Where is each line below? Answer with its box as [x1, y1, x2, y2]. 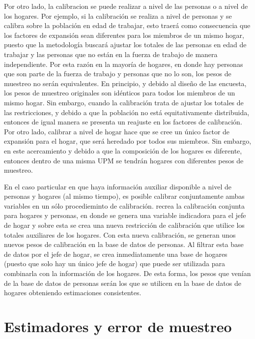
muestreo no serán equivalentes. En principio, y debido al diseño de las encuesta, [4, 78, 247, 88]
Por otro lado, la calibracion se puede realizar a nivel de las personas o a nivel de [4, 1, 248, 11]
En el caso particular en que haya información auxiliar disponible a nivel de [4, 181, 231, 191]
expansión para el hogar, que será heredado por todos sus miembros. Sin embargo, [4, 136, 252, 146]
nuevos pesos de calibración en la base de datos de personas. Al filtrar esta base [4, 239, 244, 249]
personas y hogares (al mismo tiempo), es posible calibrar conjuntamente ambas [4, 191, 245, 201]
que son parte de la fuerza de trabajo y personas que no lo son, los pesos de [4, 68, 231, 79]
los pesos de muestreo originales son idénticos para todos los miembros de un [4, 88, 235, 98]
